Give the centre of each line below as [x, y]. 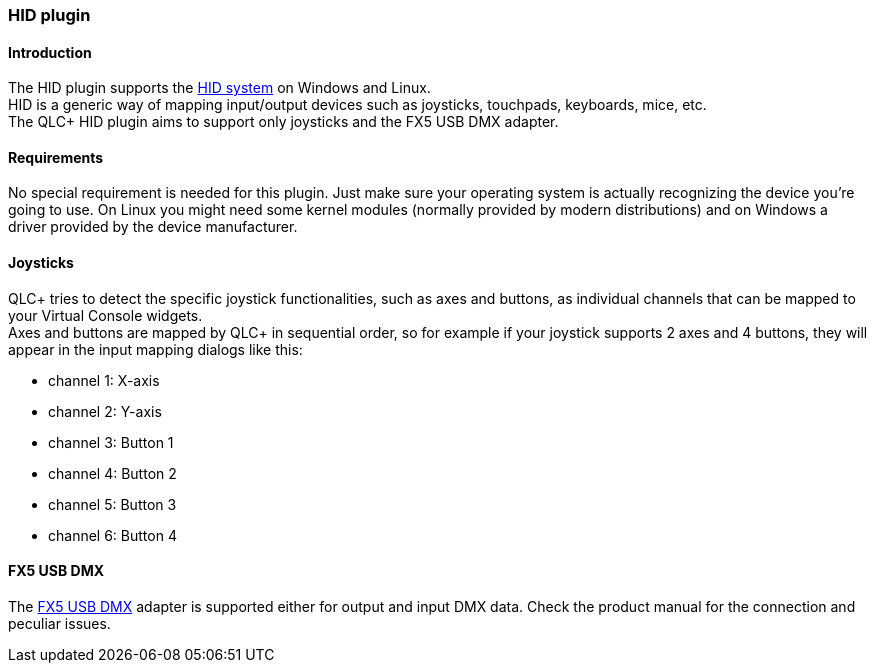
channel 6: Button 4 [112, 535]
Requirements [56, 157]
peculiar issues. [59, 623]
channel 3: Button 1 [111, 442]
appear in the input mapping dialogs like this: [155, 349]
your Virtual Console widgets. [105, 315]
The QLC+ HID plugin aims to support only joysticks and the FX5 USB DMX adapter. [283, 122]
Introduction [50, 52]
